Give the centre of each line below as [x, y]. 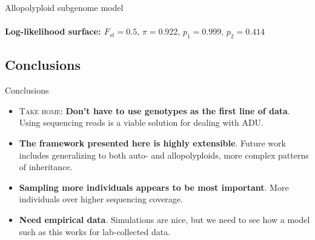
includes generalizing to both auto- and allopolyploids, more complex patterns [164, 155]
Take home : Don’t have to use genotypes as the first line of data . [154, 110]
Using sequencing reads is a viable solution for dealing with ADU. [141, 122]
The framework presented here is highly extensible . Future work [152, 142]
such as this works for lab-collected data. [95, 231]
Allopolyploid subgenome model [64, 7]
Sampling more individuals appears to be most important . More [154, 187]
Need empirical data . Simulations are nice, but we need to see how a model [164, 219]
